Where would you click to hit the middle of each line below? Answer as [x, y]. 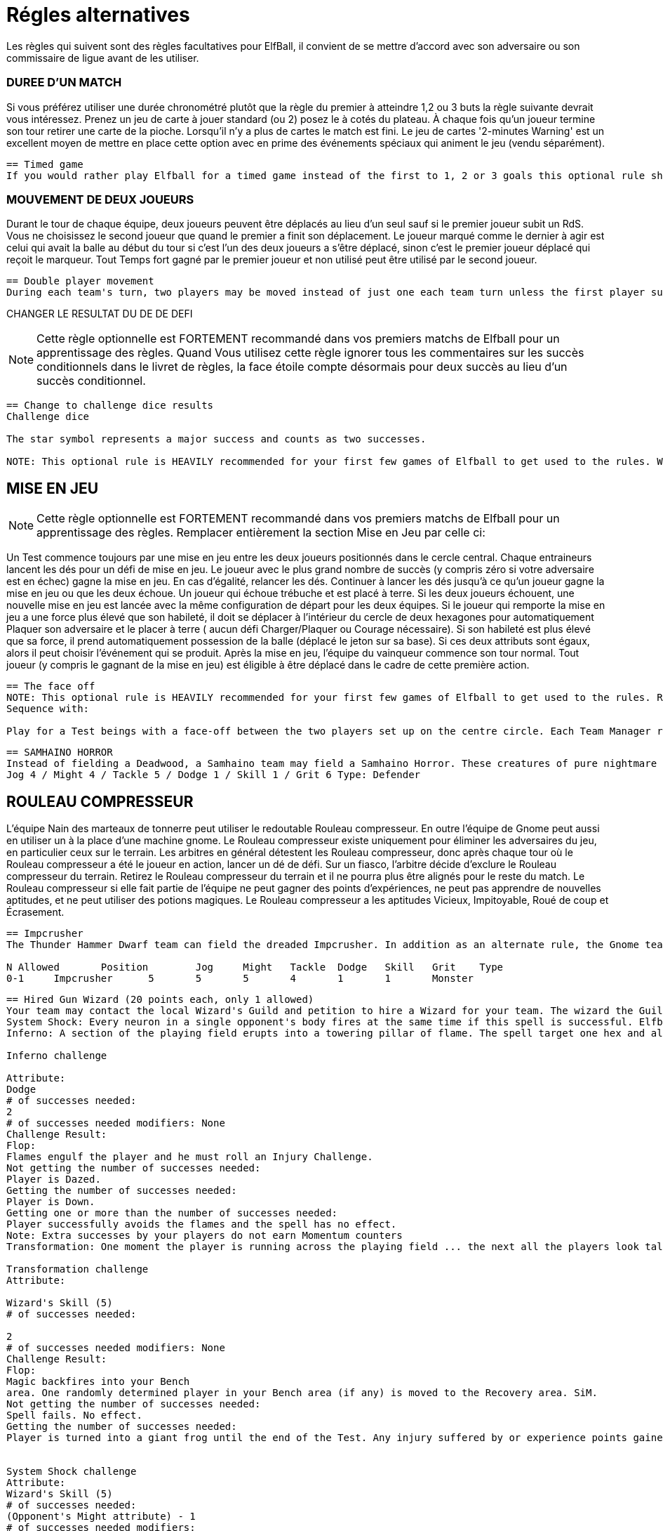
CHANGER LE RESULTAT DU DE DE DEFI [100, 314]
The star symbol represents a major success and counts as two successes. [216, 439]
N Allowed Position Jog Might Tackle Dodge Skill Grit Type [255, 967]
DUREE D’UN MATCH [64, 83]
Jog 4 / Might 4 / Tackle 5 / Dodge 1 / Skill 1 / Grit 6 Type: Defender [214, 775]
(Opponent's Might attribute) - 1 [101, 1516]
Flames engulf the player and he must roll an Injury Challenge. [190, 1156]
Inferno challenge [57, 1055]
